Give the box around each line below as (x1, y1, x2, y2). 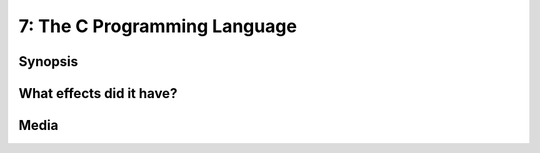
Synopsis (18, 53, 79, 70)
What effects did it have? (18, 85, 178, 102)
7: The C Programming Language (18, 15, 297, 37)
